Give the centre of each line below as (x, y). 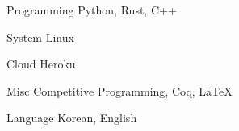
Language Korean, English (72, 118)
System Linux (40, 37)
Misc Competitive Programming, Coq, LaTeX (119, 90)
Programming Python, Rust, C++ (92, 10)
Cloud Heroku (41, 64)
